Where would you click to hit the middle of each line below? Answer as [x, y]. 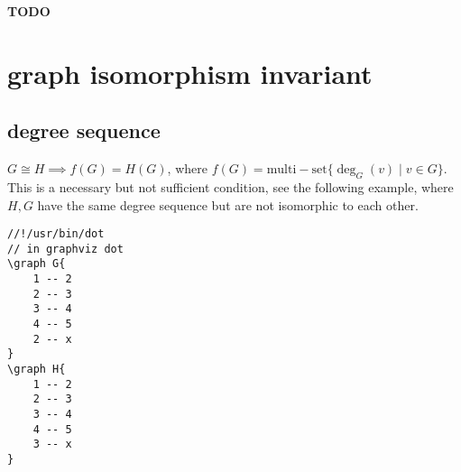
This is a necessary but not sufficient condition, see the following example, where [230, 186]
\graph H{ [37, 370]
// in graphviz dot [65, 249]
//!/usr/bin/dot [56, 234]
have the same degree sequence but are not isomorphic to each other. [228, 204]
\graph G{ [37, 264]
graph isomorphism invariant [190, 73]
